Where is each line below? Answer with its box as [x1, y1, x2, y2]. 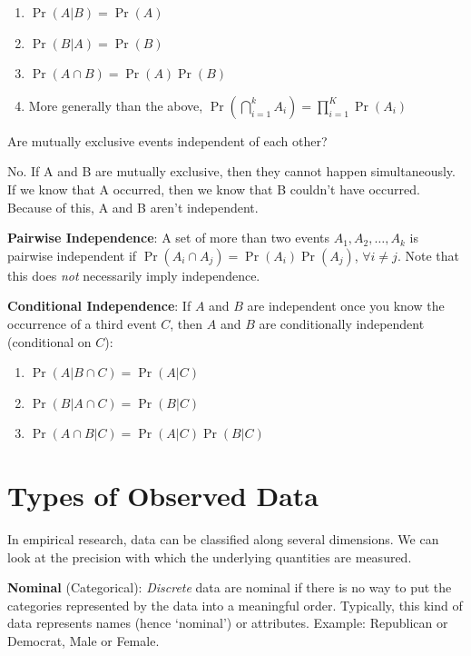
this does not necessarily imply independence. [7, 265, 260, 284]
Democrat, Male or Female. [7, 631, 160, 650]
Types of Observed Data [7, 477, 319, 514]
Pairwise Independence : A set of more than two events [7, 228, 330, 247]
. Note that [397, 245, 459, 264]
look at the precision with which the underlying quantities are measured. [7, 547, 412, 566]
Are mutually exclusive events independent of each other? [7, 131, 328, 150]
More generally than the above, [28, 95, 203, 114]
